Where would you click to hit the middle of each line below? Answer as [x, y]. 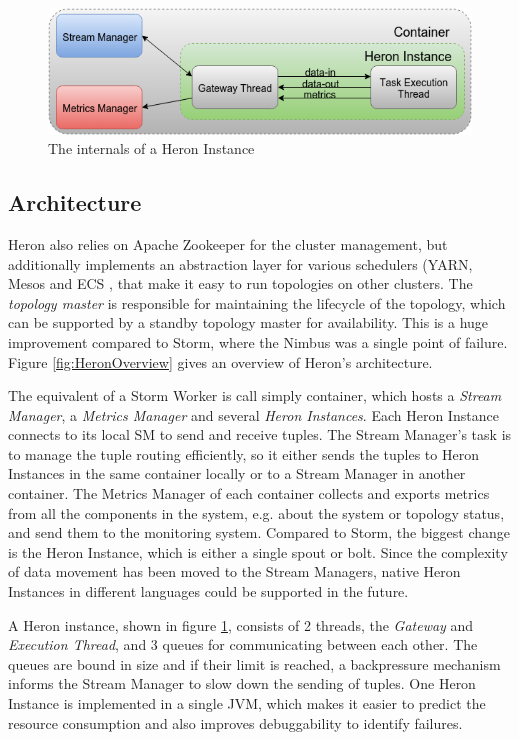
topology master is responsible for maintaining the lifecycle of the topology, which [257, 302]
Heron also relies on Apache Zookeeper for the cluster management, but [228, 243]
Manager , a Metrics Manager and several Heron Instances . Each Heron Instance [253, 414]
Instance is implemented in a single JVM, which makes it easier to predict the [247, 703]
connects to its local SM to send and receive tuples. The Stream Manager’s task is [260, 434]
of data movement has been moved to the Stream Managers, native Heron [234, 571]
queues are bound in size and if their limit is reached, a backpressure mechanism [254, 663]
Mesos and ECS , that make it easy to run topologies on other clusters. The [240, 283]
